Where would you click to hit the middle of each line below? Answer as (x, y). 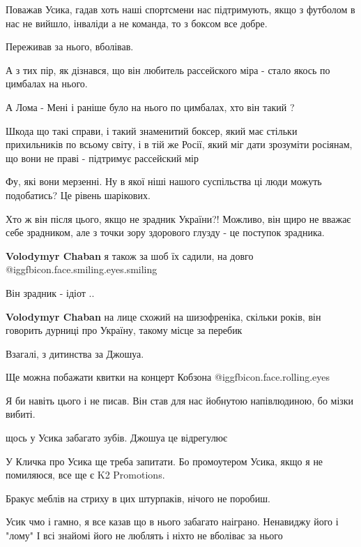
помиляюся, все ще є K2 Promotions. (85, 475)
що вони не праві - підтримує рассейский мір (102, 158)
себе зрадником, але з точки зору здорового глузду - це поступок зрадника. (165, 232)
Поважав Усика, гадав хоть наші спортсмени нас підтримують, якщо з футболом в (180, 9)
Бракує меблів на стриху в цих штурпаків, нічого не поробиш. (138, 498)
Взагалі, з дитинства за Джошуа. (75, 353)
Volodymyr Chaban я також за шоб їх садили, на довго (130, 255)
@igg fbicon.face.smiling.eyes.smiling (82, 269)
